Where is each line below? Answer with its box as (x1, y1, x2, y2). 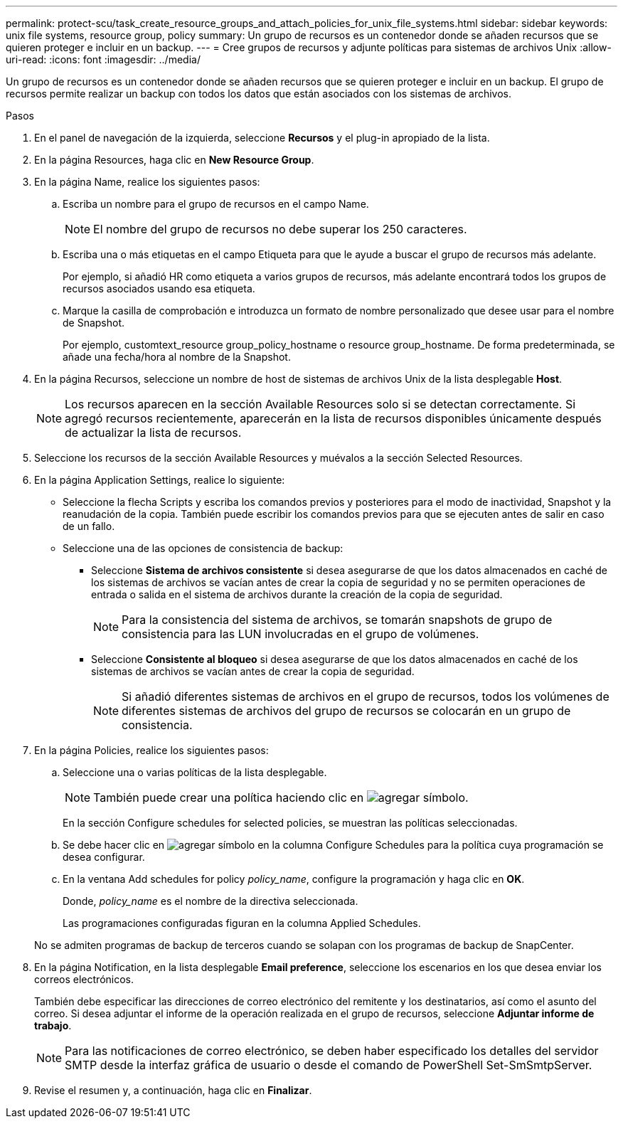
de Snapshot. (63, 317, 125, 329)
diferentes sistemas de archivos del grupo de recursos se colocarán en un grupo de (122, 704, 571, 718)
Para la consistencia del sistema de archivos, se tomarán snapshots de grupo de (122, 613, 553, 627)
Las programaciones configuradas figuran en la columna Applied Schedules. (63, 917, 421, 929)
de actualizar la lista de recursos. (65, 425, 242, 440)
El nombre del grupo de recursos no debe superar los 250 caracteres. (93, 222, 467, 236)
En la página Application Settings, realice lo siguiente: (34, 474, 285, 486)
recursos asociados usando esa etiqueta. (63, 282, 255, 295)
